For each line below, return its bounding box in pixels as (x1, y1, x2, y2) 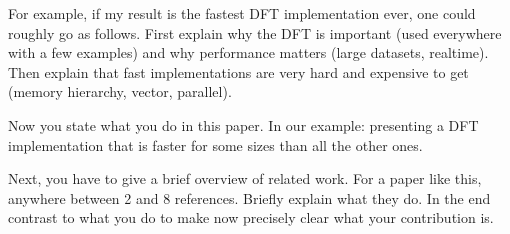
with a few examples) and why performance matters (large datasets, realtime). (8, 42, 489, 63)
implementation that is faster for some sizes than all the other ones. (8, 134, 423, 155)
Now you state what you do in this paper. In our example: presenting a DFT (8, 114, 479, 135)
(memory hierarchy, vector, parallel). (8, 81, 232, 102)
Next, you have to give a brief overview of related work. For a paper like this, (8, 168, 482, 189)
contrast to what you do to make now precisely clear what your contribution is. (8, 207, 494, 228)
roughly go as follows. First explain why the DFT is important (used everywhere (8, 22, 502, 43)
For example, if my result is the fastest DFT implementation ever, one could (8, 3, 476, 23)
